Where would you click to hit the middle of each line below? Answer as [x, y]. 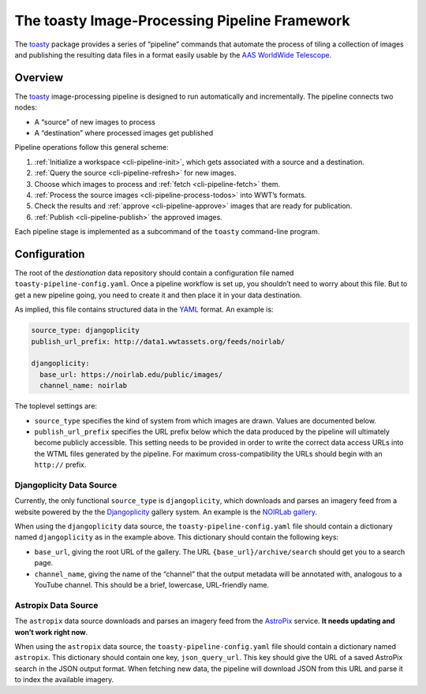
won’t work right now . [51, 632]
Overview [39, 78]
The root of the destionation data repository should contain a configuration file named [154, 273]
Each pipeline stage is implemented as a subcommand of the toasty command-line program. [167, 232]
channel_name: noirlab [84, 386]
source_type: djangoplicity [85, 330]
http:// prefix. [60, 465]
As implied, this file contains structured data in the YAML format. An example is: [144, 310]
